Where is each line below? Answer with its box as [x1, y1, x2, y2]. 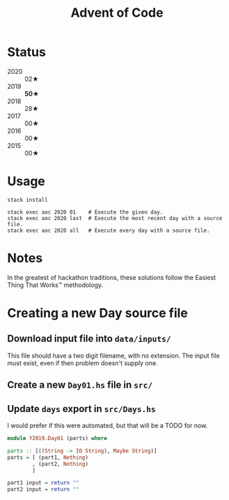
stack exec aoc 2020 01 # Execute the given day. [7, 208, 164, 216]
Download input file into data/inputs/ [7, 333, 172, 345]
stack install [7, 196, 49, 203]
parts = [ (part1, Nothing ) [7, 454, 89, 461]
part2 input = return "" [7, 486, 79, 493]
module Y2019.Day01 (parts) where [7, 435, 108, 442]
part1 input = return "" [7, 480, 79, 487]
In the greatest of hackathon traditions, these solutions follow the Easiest [7, 273, 216, 281]
